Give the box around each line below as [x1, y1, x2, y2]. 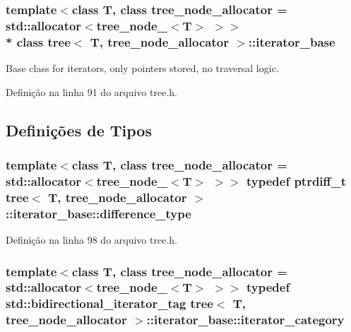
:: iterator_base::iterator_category [146, 311, 345, 328]
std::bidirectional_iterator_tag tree [6, 295, 213, 312]
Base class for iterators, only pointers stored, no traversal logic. [6, 61, 279, 76]
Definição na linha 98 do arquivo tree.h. [6, 232, 177, 247]
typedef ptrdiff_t [246, 172, 347, 189]
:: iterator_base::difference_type [6, 204, 191, 222]
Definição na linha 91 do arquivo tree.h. [6, 84, 177, 99]
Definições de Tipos [6, 119, 152, 141]
